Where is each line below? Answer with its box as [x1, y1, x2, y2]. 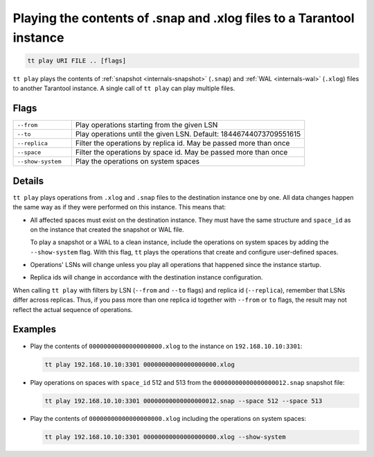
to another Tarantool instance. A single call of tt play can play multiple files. [12, 84, 235, 93]
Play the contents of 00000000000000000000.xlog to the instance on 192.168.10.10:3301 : [30, 342, 303, 350]
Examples [12, 323, 57, 336]
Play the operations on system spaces [75, 157, 200, 166]
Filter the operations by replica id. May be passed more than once [75, 139, 290, 148]
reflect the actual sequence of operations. [12, 305, 133, 313]
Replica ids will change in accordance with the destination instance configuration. [30, 273, 263, 282]
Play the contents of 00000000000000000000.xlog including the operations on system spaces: [30, 415, 307, 423]
